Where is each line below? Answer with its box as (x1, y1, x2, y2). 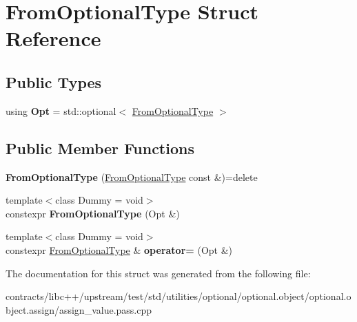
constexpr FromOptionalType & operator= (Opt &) (6, 242, 233, 257)
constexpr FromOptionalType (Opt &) (6, 206, 180, 220)
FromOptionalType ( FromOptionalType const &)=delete (6, 169, 258, 184)
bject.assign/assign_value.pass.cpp (6, 302, 152, 316)
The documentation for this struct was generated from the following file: (6, 266, 311, 280)
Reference (6, 24, 101, 52)
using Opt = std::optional (6, 103, 116, 118)
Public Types (6, 71, 102, 92)
